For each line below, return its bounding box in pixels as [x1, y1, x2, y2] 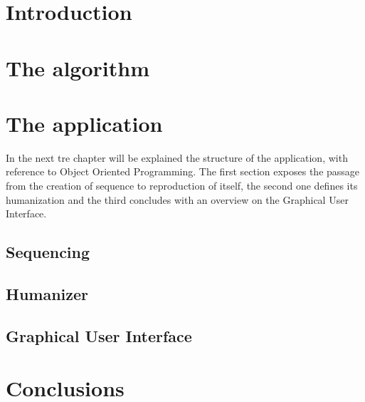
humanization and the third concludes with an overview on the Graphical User [6, 192, 349, 207]
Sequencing [6, 241, 90, 263]
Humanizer [6, 283, 89, 305]
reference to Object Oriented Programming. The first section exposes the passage [6, 164, 360, 179]
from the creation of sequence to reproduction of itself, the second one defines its [6, 178, 358, 193]
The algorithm [6, 53, 149, 82]
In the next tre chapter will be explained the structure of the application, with [6, 150, 348, 165]
